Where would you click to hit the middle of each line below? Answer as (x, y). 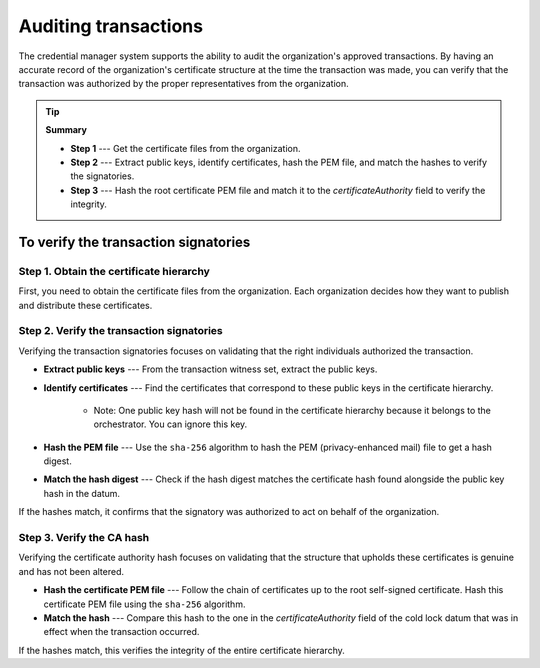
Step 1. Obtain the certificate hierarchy (114, 271)
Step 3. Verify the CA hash (84, 538)
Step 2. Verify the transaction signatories (121, 331)
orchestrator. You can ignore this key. (170, 424)
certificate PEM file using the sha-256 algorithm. (144, 604)
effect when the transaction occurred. (121, 632)
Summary (66, 130)
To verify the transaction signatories (134, 241)
